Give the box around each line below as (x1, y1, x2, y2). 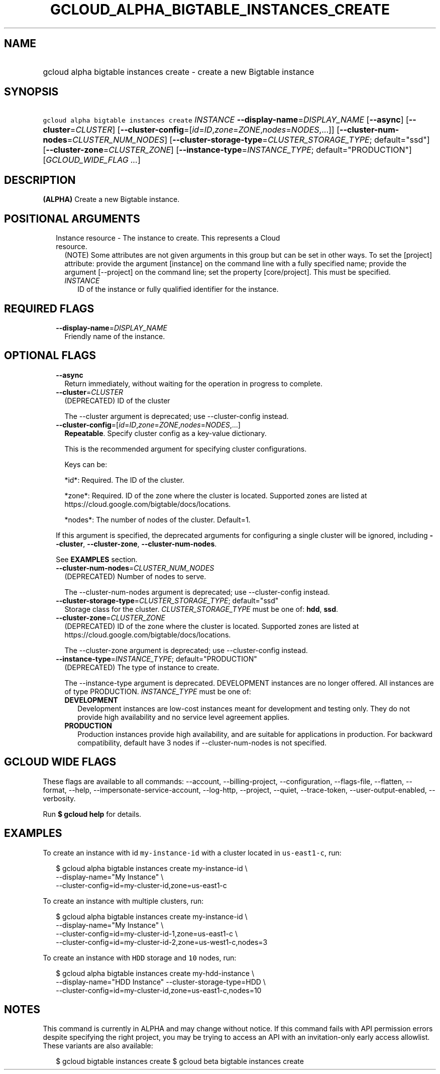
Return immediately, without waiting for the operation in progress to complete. (64, 379, 322, 388)
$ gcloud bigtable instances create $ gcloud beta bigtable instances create (56, 1057, 304, 1066)
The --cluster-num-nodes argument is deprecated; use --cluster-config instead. (64, 587, 330, 596)
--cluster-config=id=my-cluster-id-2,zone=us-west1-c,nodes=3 (56, 937, 268, 946)
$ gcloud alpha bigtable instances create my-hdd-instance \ (56, 969, 254, 978)
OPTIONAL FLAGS (4, 349, 96, 362)
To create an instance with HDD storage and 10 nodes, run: (43, 953, 237, 962)
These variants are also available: (43, 1041, 153, 1050)
